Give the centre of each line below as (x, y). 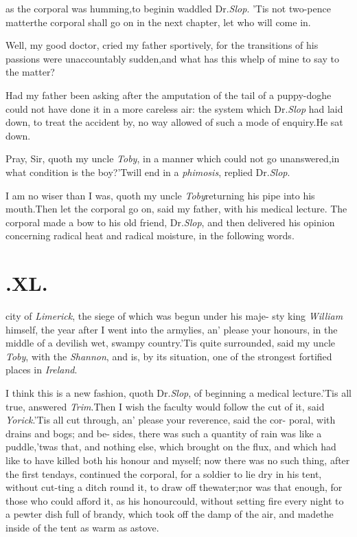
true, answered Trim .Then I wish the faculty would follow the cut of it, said (165, 406)
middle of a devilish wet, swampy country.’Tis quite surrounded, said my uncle (171, 343)
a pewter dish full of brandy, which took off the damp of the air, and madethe (170, 514)
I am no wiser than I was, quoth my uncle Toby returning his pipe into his (160, 195)
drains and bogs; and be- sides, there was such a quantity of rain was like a (164, 433)
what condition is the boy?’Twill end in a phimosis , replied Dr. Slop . (148, 172)
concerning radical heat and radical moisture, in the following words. (150, 235)
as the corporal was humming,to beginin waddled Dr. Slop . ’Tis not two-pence (168, 8)
